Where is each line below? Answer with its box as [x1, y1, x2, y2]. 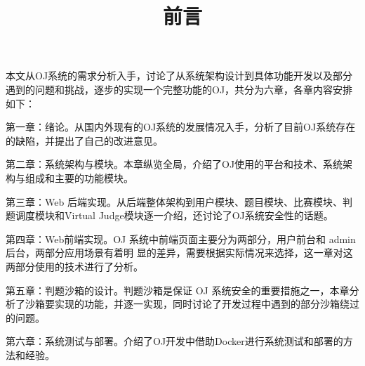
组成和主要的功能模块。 [25, 170, 133, 185]
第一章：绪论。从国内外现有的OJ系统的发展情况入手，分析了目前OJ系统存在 [6, 119, 356, 134]
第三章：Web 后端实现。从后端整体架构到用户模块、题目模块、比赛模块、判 [6, 194, 352, 209]
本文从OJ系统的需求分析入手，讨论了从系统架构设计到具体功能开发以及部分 [6, 68, 353, 83]
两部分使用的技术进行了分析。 [6, 259, 143, 273]
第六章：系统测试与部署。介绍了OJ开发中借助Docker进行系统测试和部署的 [6, 334, 343, 348]
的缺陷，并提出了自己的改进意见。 [6, 133, 163, 148]
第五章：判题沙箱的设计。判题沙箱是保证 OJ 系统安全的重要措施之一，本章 [6, 282, 350, 297]
